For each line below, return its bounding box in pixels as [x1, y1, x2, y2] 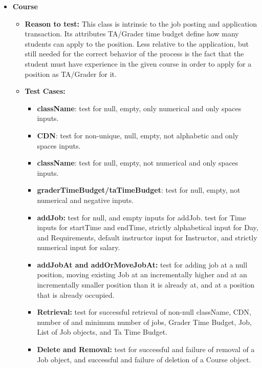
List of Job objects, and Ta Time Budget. [37, 326, 168, 337]
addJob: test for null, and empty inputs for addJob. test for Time [37, 212, 246, 222]
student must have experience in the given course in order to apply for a [25, 58, 252, 69]
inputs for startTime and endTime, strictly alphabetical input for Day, [37, 222, 258, 233]
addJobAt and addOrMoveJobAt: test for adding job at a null [37, 259, 248, 270]
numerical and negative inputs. [37, 194, 134, 205]
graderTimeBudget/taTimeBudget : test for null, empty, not [37, 185, 241, 195]
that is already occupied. [37, 289, 115, 300]
